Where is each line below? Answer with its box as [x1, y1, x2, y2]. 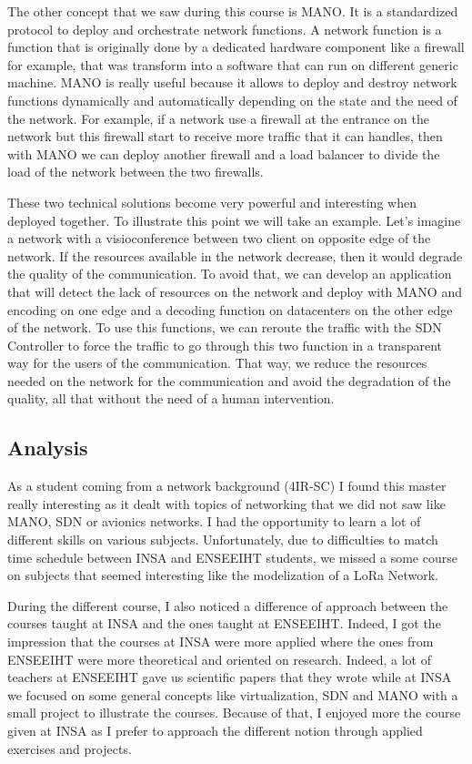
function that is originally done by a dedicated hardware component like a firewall [7, 37, 465, 56]
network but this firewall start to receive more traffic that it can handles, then [7, 127, 443, 146]
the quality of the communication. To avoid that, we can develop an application [7, 264, 452, 283]
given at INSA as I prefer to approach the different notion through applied [7, 720, 423, 739]
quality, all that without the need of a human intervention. [7, 389, 335, 408]
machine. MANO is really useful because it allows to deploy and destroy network [7, 73, 457, 92]
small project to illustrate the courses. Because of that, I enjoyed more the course [7, 703, 461, 722]
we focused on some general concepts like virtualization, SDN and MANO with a [7, 685, 458, 704]
